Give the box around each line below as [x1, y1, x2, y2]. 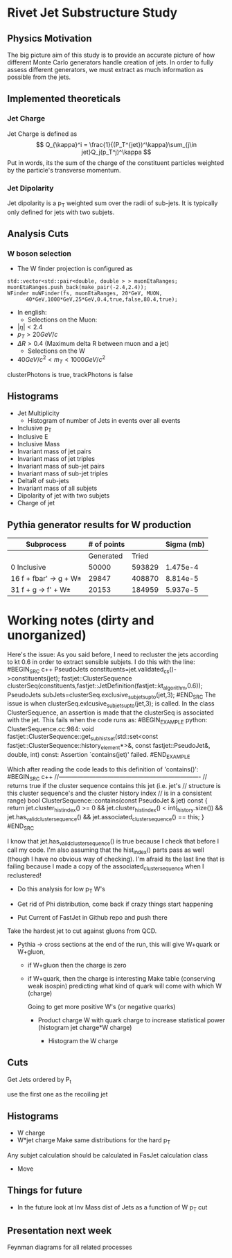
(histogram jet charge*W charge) [37, 1023, 132, 1031]
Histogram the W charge [48, 1036, 118, 1045]
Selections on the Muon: [27, 315, 98, 324]
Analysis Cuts [7, 228, 69, 240]
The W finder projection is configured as [17, 265, 133, 273]
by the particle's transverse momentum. [7, 166, 121, 174]
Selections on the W [27, 347, 85, 355]
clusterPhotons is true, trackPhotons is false [7, 370, 134, 378]
